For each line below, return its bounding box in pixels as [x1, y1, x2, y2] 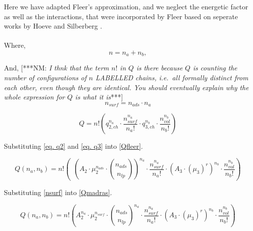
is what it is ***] [75, 92, 123, 102]
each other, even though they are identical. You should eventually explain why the [4, 82, 249, 92]
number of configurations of [4, 72, 87, 83]
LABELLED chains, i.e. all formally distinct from [95, 72, 249, 83]
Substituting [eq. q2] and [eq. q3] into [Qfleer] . [4, 141, 143, 151]
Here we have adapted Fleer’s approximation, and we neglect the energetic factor [4, 1, 248, 11]
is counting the [192, 63, 237, 73]
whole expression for [4, 92, 65, 102]
